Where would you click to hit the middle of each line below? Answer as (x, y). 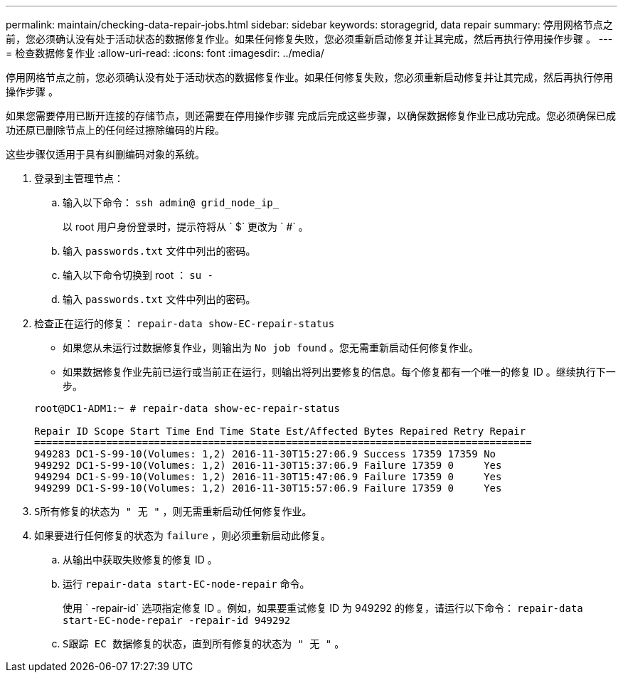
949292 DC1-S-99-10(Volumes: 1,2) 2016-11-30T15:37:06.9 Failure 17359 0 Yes (268, 465)
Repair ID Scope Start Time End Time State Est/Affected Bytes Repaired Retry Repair (280, 431)
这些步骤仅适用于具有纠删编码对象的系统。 (105, 154)
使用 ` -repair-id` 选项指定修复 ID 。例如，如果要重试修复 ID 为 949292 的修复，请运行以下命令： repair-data (323, 608)
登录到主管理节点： (79, 178)
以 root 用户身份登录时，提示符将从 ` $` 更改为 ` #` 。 (186, 227)
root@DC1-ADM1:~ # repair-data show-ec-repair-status (187, 408)
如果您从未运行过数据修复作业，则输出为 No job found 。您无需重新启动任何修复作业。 (271, 348)
